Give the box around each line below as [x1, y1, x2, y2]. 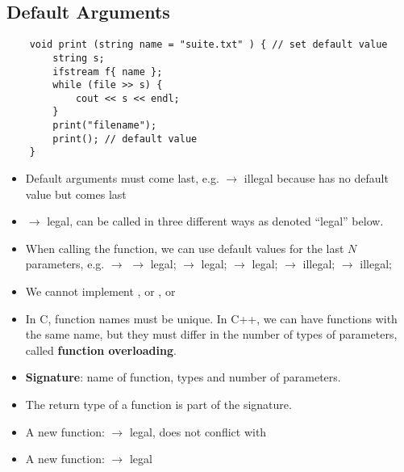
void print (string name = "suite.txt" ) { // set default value [29, 39, 388, 51]
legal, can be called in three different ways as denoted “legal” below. [47, 213, 384, 230]
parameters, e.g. [25, 255, 105, 272]
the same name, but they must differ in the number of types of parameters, [25, 326, 398, 343]
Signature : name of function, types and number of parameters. [25, 369, 341, 386]
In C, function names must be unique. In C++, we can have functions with [25, 310, 398, 327]
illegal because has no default [244, 170, 389, 187]
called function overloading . [25, 341, 177, 358]
